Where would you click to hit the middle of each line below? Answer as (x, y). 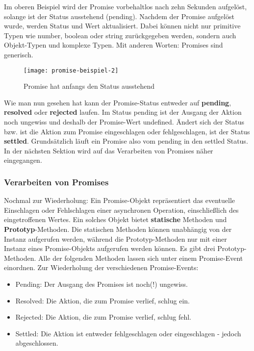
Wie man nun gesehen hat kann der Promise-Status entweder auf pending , (118, 102)
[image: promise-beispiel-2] (71, 70)
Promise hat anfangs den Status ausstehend (89, 86)
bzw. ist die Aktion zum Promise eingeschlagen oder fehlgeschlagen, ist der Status (127, 131)
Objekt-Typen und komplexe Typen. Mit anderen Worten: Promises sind (114, 45)
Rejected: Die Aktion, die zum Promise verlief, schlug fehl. (103, 317)
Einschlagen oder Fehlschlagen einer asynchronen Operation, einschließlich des (121, 210)
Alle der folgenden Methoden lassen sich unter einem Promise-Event (141, 258)
